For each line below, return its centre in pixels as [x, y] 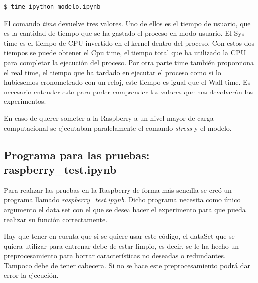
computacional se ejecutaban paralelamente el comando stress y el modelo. [118, 128]
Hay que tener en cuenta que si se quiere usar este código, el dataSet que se [119, 236]
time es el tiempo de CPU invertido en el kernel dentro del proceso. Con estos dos [129, 43]
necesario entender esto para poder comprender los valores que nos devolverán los [128, 91]
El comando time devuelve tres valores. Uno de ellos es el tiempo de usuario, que [127, 23]
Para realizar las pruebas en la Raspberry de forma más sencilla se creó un [118, 190]
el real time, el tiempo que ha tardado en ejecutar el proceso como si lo [113, 72]
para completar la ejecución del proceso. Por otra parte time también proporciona [129, 62]
